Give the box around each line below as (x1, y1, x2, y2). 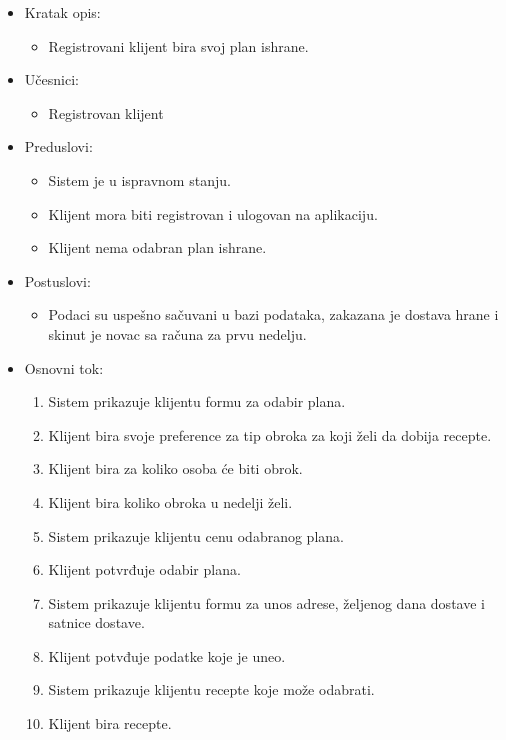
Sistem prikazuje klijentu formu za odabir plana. (48, 391, 346, 412)
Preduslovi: (24, 136, 93, 157)
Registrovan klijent (48, 102, 164, 123)
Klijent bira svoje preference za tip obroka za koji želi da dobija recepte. (48, 424, 492, 445)
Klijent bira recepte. (48, 713, 172, 734)
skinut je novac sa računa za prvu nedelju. (48, 323, 307, 344)
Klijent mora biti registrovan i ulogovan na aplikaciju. (48, 203, 378, 224)
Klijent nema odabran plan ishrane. (48, 237, 267, 258)
